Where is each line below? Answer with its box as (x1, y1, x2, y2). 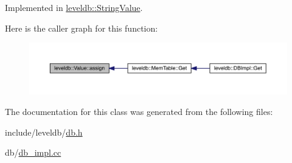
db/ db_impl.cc (5, 146, 61, 159)
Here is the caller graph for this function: (5, 21, 158, 34)
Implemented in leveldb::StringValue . (5, 1, 143, 13)
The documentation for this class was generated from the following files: (5, 105, 273, 118)
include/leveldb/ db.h (5, 125, 83, 138)
